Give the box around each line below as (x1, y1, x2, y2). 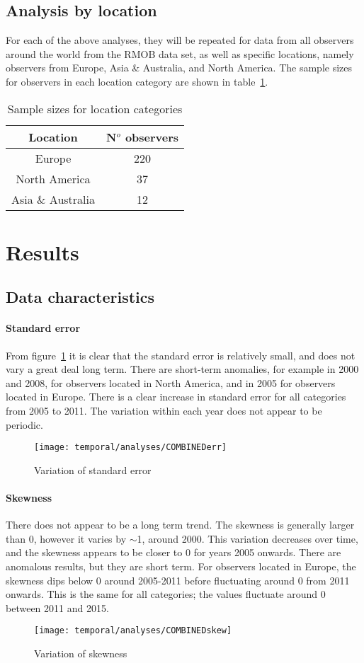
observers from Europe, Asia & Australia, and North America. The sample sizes (6, 60, 353, 75)
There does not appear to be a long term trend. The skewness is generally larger (6, 517, 355, 532)
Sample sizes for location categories (7, 100, 183, 117)
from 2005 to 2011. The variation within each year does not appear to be (6, 403, 322, 417)
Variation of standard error (34, 462, 152, 477)
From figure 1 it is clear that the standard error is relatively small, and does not (6, 347, 356, 362)
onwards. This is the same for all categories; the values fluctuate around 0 (6, 587, 326, 601)
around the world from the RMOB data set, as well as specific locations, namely (6, 46, 354, 61)
